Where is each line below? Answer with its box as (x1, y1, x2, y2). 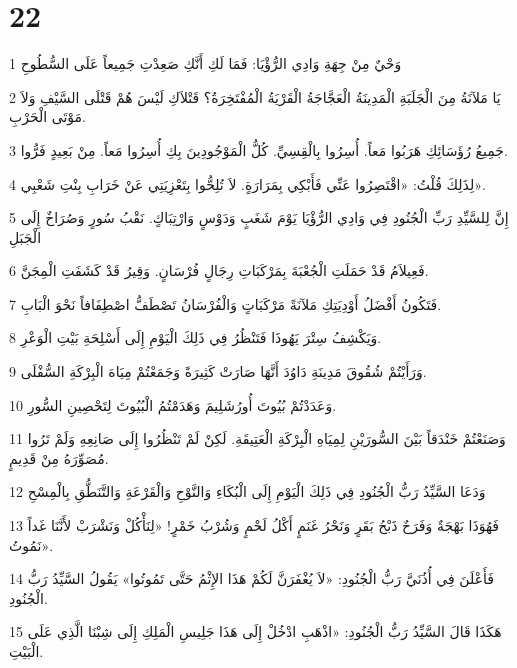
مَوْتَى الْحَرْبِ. (9, 106, 86, 127)
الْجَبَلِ (9, 226, 42, 247)
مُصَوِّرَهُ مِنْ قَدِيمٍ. (9, 447, 109, 468)
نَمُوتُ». (9, 534, 54, 555)
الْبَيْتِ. (9, 641, 44, 661)
